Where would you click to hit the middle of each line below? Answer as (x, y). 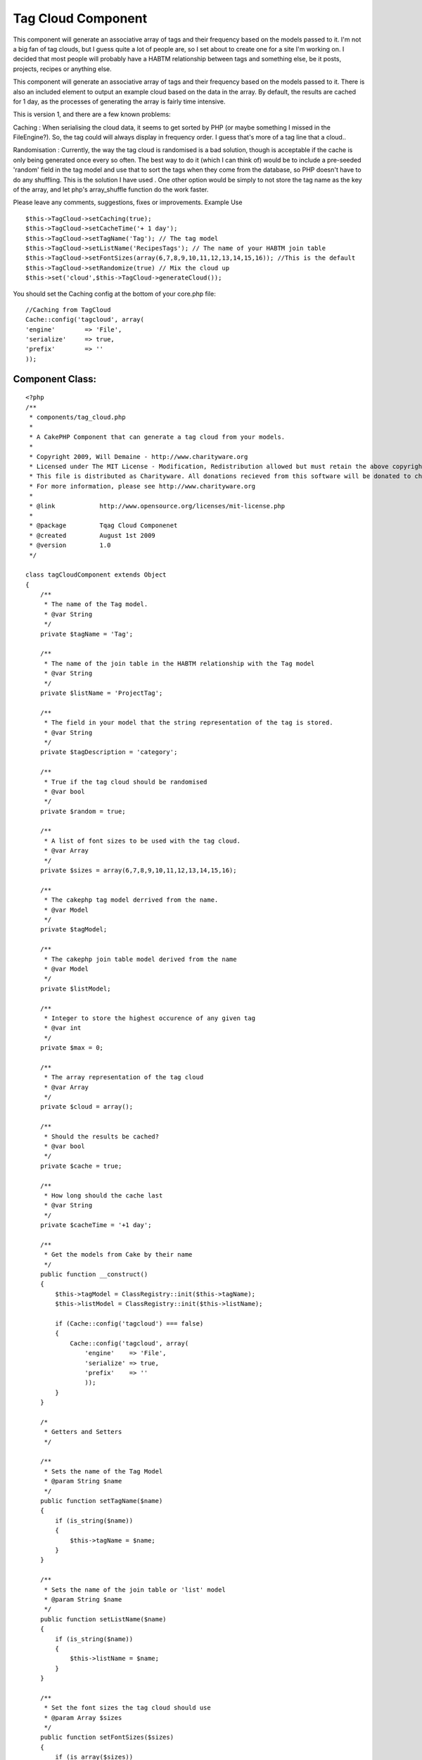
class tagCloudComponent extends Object (96, 575)
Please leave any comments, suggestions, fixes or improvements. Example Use (128, 202)
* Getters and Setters (83, 1432)
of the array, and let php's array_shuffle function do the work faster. (111, 189)
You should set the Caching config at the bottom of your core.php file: (114, 294)
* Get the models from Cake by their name (118, 1255)
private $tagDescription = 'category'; (109, 752)
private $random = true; (83, 811)
